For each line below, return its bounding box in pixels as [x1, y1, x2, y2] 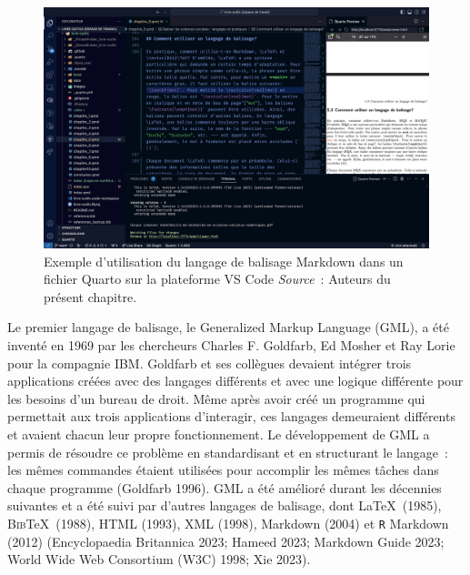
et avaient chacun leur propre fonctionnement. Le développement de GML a [7, 424, 430, 443]
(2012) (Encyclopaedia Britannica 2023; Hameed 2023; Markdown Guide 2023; [7, 531, 445, 550]
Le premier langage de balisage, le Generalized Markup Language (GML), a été [7, 318, 449, 337]
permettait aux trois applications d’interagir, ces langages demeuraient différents [7, 407, 455, 426]
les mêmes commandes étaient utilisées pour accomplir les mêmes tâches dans [7, 460, 439, 479]
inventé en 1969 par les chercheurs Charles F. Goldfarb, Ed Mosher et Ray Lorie [7, 335, 455, 354]
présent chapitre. [44, 287, 137, 306]
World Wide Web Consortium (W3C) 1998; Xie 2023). [7, 550, 311, 569]
